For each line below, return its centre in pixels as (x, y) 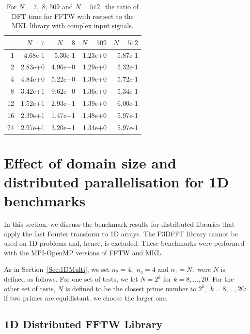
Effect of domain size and (90, 162)
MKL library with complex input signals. (73, 25)
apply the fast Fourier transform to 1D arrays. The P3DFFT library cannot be (121, 233)
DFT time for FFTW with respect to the (73, 16)
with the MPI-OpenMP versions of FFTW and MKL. (84, 253)
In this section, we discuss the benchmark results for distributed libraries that (119, 224)
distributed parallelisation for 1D (117, 182)
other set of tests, (30, 288)
